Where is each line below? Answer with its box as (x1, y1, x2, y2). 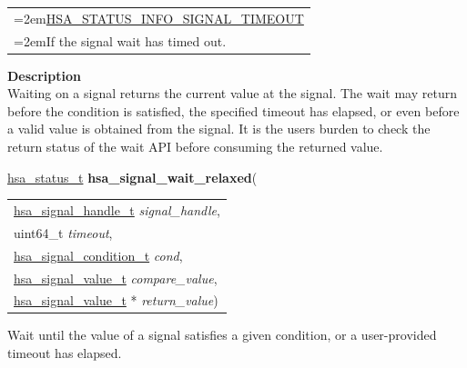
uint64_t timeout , (14, 223, 113, 242)
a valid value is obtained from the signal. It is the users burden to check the (7, 119, 431, 138)
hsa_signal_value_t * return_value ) (14, 291, 218, 310)
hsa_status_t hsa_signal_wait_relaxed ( (7, 167, 258, 186)
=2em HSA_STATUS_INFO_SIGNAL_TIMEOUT (14, 8, 304, 27)
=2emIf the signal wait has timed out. (14, 31, 227, 50)
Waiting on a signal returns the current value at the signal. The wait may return (7, 84, 457, 103)
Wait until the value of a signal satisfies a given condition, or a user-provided (7, 325, 437, 344)
